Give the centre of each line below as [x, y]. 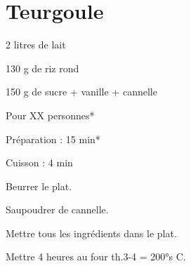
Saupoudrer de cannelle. [57, 210]
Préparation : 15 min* [53, 139]
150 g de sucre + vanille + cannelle [81, 92]
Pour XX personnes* [50, 115]
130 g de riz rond [42, 68]
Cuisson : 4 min [39, 162]
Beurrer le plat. [39, 186]
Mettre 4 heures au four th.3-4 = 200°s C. [96, 257]
